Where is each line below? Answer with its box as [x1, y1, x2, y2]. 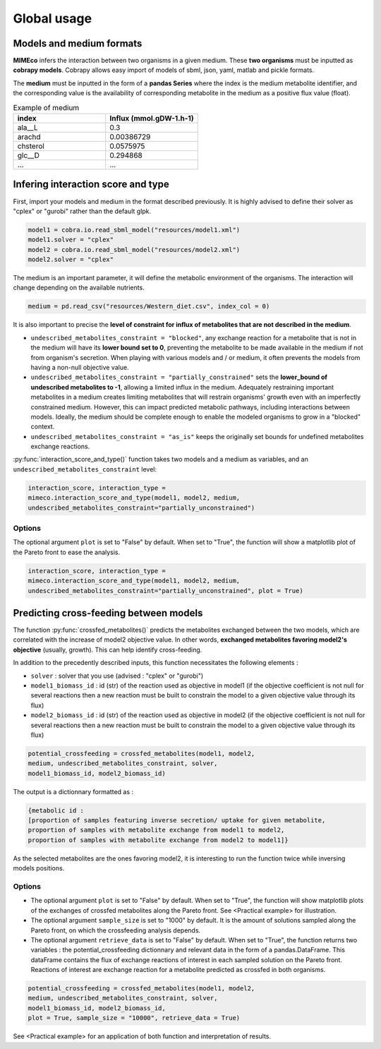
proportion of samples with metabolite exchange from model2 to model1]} [28, 836, 289, 844]
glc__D [17, 150, 40, 160]
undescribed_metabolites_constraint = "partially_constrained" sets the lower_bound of [30, 373, 328, 381]
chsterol [17, 141, 45, 151]
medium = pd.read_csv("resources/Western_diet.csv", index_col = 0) [28, 302, 270, 311]
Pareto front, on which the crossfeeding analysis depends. [30, 925, 201, 935]
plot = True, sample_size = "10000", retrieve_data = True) [28, 1014, 241, 1022]
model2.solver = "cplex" [28, 256, 114, 264]
